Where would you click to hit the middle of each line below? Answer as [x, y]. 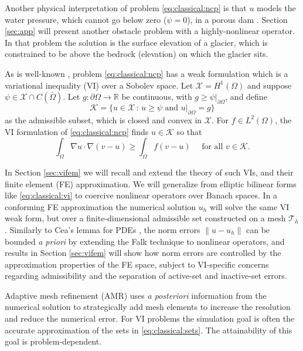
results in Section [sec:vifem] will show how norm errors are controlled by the [143, 253]
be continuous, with [157, 97]
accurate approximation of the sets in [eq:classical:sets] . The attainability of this [149, 330]
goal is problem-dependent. [53, 341]
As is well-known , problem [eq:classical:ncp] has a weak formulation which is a [147, 73]
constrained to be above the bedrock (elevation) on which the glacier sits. [137, 54]
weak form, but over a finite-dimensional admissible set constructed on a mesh [145, 218]
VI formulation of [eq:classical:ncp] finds [77, 131]
